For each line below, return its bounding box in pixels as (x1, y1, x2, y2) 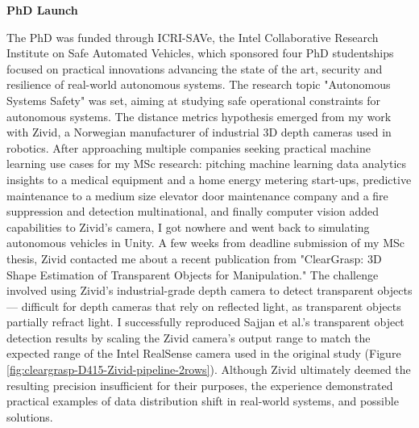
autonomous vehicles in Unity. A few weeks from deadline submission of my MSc (6, 234, 404, 251)
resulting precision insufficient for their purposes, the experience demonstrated (6, 376, 393, 393)
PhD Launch (6, 2, 78, 18)
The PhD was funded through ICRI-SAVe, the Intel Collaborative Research (6, 28, 379, 45)
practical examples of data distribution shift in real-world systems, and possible (6, 392, 399, 409)
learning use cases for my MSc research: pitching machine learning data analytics (6, 155, 407, 172)
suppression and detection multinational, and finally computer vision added (6, 203, 380, 220)
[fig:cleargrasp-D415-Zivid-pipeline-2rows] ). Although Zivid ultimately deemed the (6, 361, 411, 378)
